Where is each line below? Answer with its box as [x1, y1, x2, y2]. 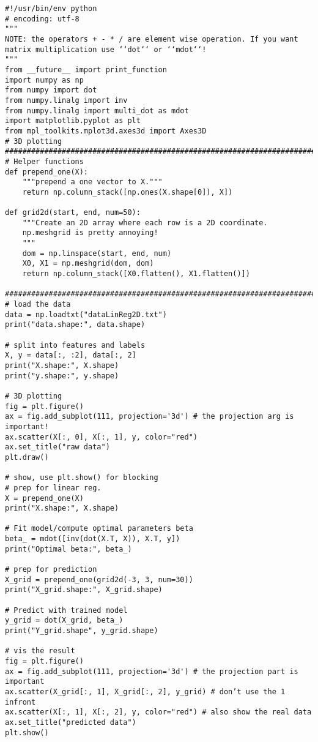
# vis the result [5, 646, 75, 656]
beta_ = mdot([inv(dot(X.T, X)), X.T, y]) [5, 534, 180, 544]
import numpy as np [5, 75, 84, 84]
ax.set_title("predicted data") [5, 718, 136, 727]
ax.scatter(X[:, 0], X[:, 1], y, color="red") [5, 432, 198, 441]
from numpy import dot [5, 86, 97, 95]
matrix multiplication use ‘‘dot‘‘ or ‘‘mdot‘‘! [5, 45, 207, 54]
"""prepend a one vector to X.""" [22, 178, 163, 187]
